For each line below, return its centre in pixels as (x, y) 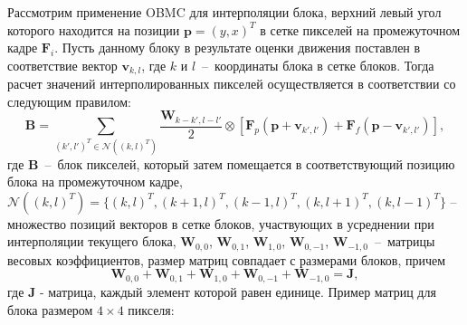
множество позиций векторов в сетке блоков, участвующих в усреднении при (221, 223)
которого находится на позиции (94, 29)
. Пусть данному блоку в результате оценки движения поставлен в (238, 48)
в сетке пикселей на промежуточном (360, 29)
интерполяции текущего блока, (92, 241)
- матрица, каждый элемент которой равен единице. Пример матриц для (238, 291)
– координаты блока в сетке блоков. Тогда (318, 65)
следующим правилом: (69, 101)
